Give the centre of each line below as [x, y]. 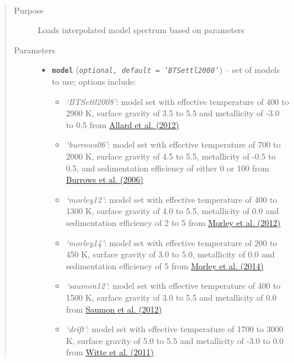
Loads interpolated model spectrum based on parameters [141, 30]
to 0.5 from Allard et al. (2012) [123, 124]
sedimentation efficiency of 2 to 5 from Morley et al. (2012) [173, 222]
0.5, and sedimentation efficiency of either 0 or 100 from [167, 168]
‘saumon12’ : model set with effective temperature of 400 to [173, 286]
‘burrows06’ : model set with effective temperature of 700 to [173, 144]
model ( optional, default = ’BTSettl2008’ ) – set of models [166, 70]
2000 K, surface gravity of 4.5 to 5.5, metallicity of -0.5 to [171, 156]
